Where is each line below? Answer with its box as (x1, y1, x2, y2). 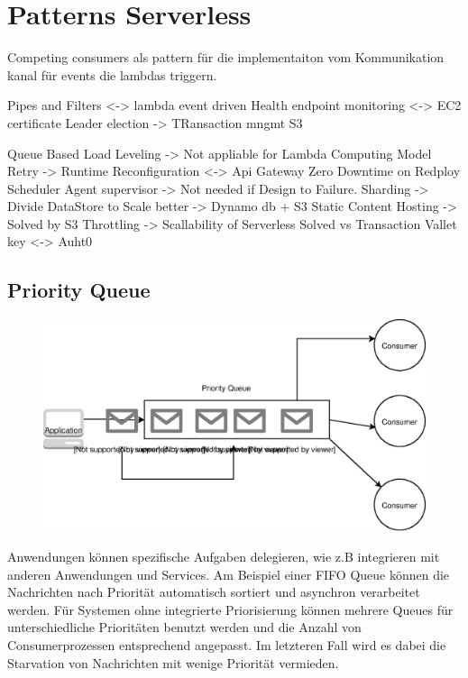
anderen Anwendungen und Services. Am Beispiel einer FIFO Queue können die (7, 564, 450, 583)
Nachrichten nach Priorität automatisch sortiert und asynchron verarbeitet (7, 582, 420, 601)
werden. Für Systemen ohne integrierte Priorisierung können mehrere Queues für (7, 600, 454, 618)
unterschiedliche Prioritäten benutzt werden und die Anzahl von (7, 618, 362, 637)
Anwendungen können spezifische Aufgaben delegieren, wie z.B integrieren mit (7, 547, 440, 566)
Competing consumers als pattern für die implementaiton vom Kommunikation (7, 48, 445, 67)
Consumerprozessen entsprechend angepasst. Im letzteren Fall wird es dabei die (7, 636, 446, 655)
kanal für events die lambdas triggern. (7, 65, 217, 84)
